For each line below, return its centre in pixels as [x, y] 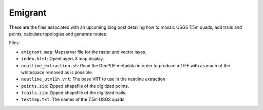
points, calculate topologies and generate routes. [58, 34]
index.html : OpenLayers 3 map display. [63, 59]
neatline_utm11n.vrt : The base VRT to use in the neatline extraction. [94, 79]
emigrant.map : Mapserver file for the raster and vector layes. [84, 52]
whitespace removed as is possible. [57, 72]
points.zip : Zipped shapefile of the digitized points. [75, 86]
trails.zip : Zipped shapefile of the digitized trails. [74, 93]
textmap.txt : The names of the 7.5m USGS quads [73, 99]
